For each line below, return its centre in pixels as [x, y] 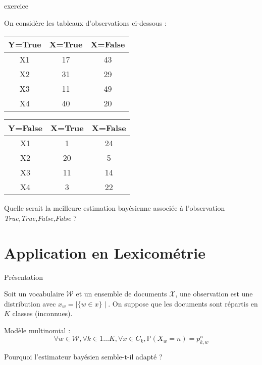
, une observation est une [214, 294]
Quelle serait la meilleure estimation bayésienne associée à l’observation [115, 208]
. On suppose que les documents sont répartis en [183, 303]
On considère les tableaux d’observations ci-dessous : [85, 22]
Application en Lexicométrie [105, 252]
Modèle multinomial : [37, 330]
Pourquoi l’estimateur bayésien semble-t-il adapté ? [83, 357]
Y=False [25, 128]
